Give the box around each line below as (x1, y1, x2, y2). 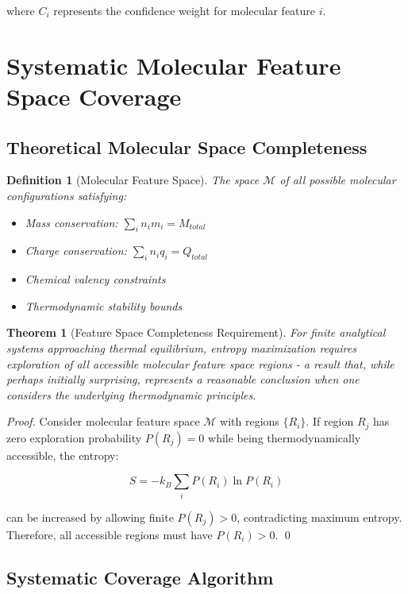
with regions (220, 413, 279, 430)
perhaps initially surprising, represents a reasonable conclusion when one (6, 371, 360, 388)
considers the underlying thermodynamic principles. (6, 386, 256, 403)
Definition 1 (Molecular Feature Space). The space (6, 172, 260, 188)
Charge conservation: (25, 242, 127, 259)
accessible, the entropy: (6, 446, 119, 463)
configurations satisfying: (6, 187, 127, 203)
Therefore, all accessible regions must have (6, 526, 213, 542)
